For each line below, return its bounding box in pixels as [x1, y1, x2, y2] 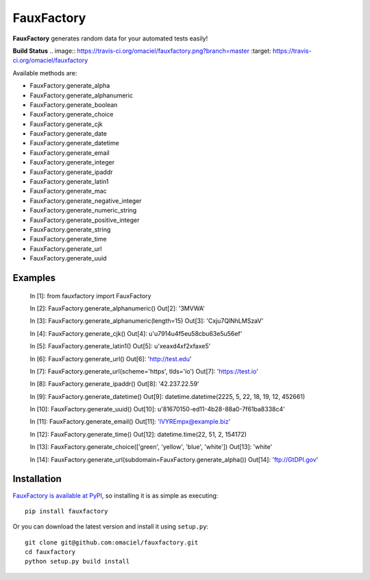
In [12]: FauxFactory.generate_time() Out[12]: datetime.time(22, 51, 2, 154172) [29, 430, 247, 438]
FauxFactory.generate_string [29, 225, 111, 233]
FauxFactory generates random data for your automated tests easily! [12, 34, 208, 43]
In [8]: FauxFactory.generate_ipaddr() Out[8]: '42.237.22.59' [29, 380, 200, 388]
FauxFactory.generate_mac [29, 187, 107, 195]
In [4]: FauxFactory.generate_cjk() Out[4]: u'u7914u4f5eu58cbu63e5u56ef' [29, 329, 243, 337]
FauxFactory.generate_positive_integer [29, 216, 140, 224]
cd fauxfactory [25, 548, 76, 556]
